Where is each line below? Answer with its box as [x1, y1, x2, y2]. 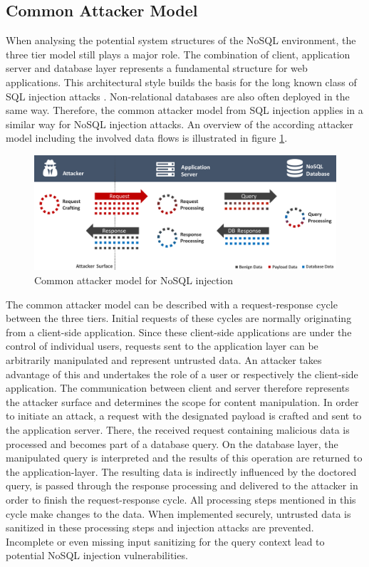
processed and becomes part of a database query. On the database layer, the [6, 436, 338, 451]
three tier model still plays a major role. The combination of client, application [6, 46, 350, 61]
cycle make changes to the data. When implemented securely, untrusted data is [6, 506, 351, 521]
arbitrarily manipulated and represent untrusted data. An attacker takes [6, 353, 322, 367]
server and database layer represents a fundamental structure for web [6, 61, 308, 76]
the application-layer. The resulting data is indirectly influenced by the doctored [6, 464, 357, 479]
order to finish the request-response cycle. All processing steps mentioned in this [6, 491, 356, 506]
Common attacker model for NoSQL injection [34, 273, 234, 288]
